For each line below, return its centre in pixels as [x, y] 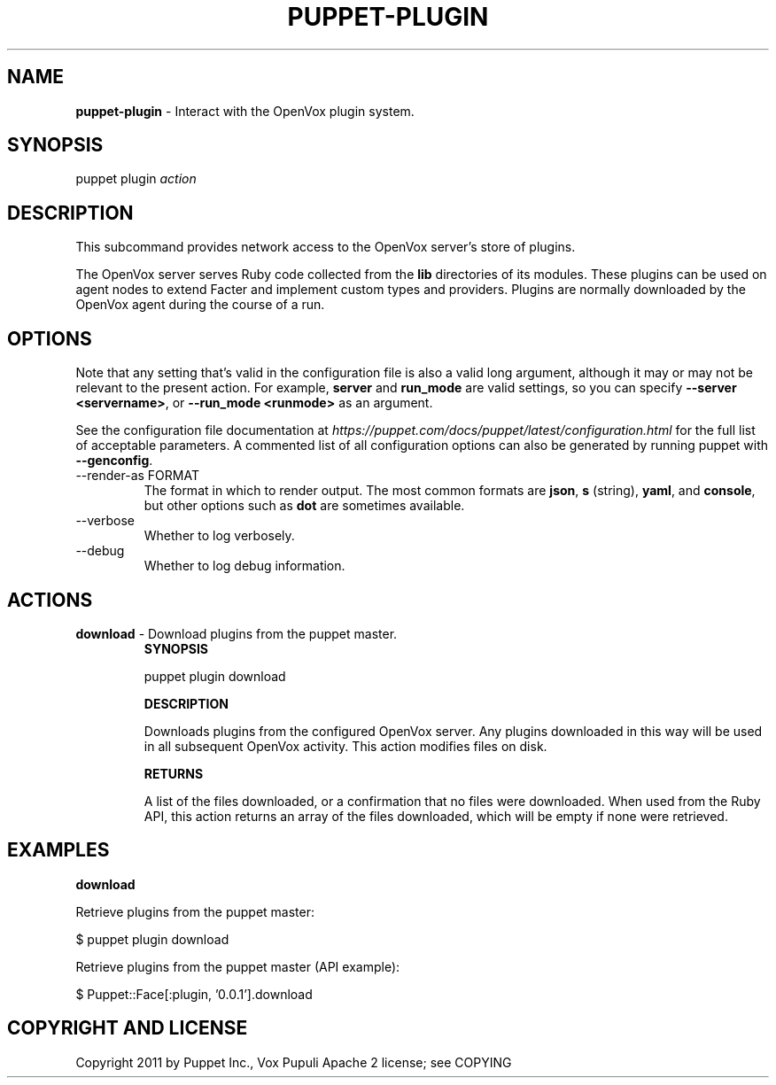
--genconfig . [114, 461]
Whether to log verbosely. [219, 536]
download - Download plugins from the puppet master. [237, 633]
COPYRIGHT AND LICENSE [128, 1028]
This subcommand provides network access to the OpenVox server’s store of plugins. [326, 247]
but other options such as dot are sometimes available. [304, 506]
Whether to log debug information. [244, 566]
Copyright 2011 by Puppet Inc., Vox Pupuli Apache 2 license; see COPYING [294, 1062]
